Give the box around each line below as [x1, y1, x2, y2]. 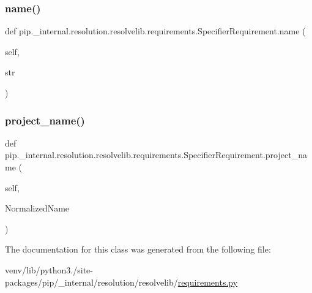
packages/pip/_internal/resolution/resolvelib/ [5, 275, 178, 288]
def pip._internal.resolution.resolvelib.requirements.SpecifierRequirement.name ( [5, 25, 306, 37]
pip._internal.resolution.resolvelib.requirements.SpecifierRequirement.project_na [5, 148, 307, 161]
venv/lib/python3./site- [5, 263, 93, 276]
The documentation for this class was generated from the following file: [5, 243, 271, 256]
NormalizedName [5, 202, 70, 215]
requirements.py [177, 275, 238, 288]
